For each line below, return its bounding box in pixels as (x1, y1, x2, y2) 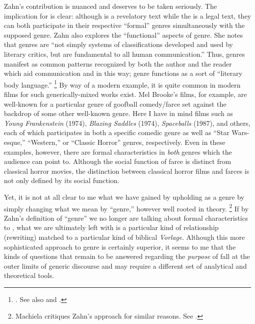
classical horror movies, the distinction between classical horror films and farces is (4, 165, 250, 176)
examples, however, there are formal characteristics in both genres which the (4, 146, 232, 157)
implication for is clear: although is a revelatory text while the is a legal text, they (4, 10, 251, 21)
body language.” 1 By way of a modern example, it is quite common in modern (4, 78, 241, 90)
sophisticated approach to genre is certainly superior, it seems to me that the (4, 241, 236, 252)
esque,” (4, 137, 25, 147)
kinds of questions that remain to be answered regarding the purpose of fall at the (4, 251, 250, 261)
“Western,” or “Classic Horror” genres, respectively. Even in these (27, 137, 226, 147)
